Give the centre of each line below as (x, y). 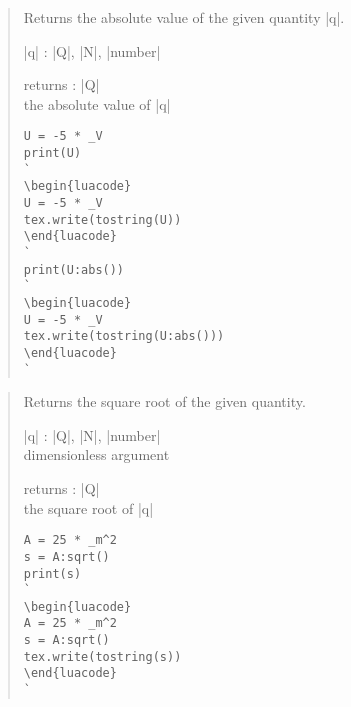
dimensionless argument (96, 454)
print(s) (52, 573)
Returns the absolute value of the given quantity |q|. (184, 17)
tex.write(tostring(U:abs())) (124, 336)
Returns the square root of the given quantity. (164, 401)
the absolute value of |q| (97, 103)
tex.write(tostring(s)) (102, 656)
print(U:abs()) (74, 269)
